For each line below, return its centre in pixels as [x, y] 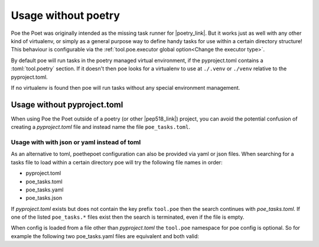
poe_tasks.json [44, 198]
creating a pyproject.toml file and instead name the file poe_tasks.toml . [100, 127]
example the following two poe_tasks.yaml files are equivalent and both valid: [105, 236]
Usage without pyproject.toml [67, 104]
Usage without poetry [66, 15]
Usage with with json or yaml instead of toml [76, 142]
